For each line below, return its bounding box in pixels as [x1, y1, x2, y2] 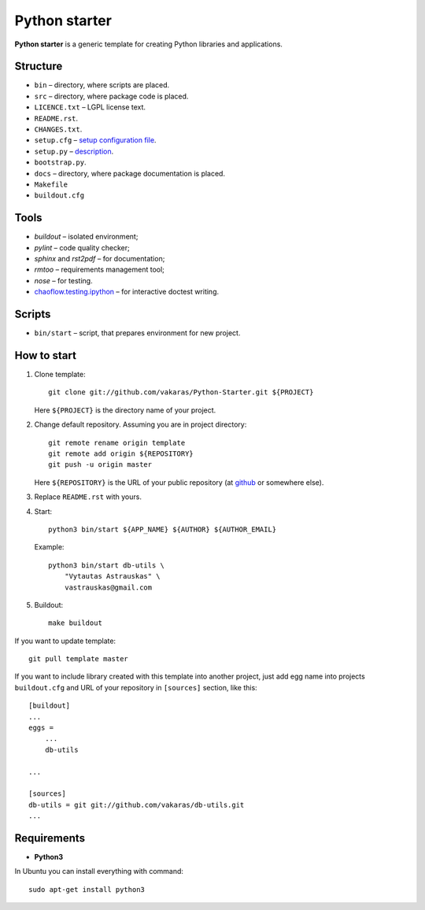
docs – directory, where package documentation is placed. [34, 168, 226, 178]
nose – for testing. [34, 276, 94, 285]
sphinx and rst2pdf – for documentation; [34, 254, 165, 264]
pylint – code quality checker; [34, 242, 130, 252]
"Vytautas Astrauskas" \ [64, 572, 161, 581]
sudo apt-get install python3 [28, 885, 146, 893]
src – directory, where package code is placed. [34, 91, 189, 101]
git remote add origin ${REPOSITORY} [48, 449, 194, 458]
